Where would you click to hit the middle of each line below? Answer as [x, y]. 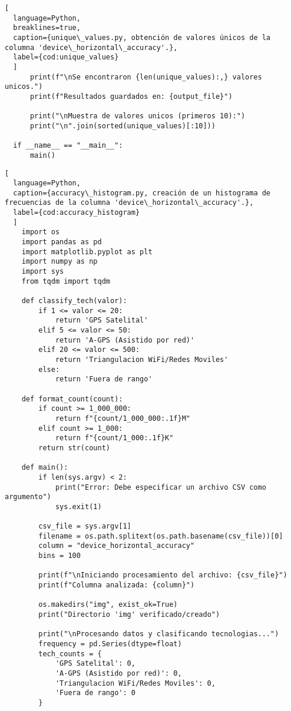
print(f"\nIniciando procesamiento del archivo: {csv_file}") [163, 575]
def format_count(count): [72, 399]
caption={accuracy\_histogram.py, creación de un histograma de [142, 193]
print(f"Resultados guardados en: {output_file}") [131, 96]
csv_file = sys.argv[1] [85, 526]
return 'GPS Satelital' [102, 320]
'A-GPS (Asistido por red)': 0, [118, 673]
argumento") [28, 497]
